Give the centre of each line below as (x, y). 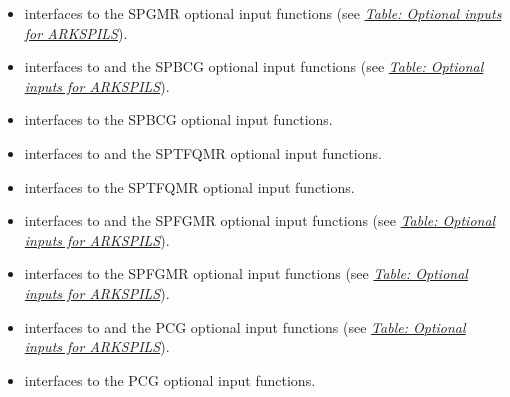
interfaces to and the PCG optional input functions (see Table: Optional (245, 326)
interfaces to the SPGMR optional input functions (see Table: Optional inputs (263, 13)
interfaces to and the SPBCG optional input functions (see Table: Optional (254, 66)
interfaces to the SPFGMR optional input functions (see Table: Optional (246, 273)
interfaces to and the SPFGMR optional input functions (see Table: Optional (260, 220)
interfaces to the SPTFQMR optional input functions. (189, 186)
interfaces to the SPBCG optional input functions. (178, 119)
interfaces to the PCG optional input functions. (170, 379)
